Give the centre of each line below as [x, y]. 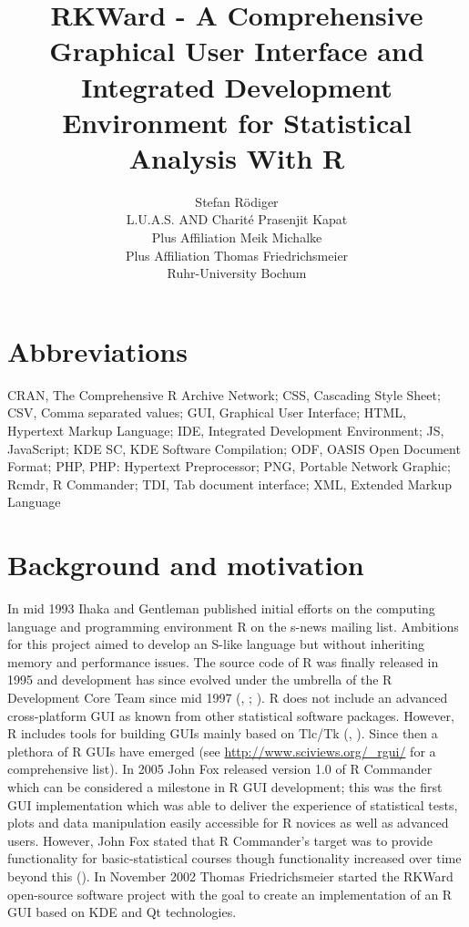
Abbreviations [97, 350]
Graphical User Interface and [237, 51]
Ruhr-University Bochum [237, 273]
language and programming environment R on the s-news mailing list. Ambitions [233, 626]
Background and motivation [186, 565]
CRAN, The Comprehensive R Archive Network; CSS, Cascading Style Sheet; [224, 394]
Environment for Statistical [237, 122]
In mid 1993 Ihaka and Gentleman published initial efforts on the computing [221, 608]
